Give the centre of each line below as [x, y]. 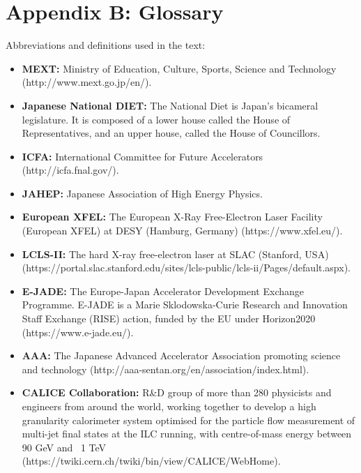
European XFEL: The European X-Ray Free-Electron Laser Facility [172, 217]
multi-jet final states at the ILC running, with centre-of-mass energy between [187, 434]
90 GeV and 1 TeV [64, 447]
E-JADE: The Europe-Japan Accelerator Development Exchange [163, 291]
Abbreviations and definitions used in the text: [106, 45]
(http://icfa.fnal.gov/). [70, 170]
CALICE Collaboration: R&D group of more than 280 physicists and [177, 392]
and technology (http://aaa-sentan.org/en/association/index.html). [166, 369]
